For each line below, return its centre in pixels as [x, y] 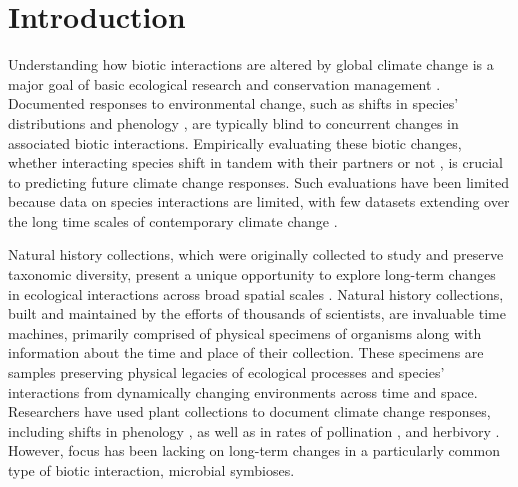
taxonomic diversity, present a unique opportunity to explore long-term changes [252, 274]
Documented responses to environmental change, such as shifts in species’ [233, 103]
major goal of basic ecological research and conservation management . [224, 83]
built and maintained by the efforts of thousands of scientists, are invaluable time [257, 313]
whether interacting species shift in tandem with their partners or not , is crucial [255, 162]
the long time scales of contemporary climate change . [173, 220]
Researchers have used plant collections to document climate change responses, [249, 411]
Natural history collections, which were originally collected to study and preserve [256, 254]
